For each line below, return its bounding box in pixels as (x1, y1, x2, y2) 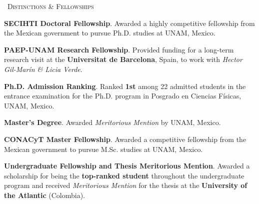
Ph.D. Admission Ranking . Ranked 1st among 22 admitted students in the (4, 80, 246, 91)
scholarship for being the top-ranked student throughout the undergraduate (4, 170, 244, 180)
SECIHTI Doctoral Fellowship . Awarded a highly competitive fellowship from (4, 17, 255, 28)
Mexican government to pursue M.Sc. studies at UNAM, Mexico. (4, 143, 203, 154)
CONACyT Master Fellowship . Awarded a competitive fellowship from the (4, 133, 246, 144)
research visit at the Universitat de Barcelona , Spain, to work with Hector (4, 54, 242, 64)
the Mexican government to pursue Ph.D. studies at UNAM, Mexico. (4, 27, 215, 38)
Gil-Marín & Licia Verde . (4, 63, 82, 74)
